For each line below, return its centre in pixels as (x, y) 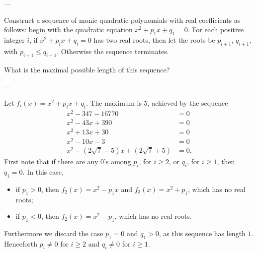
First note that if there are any (51, 161)
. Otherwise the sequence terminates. (113, 51)
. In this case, (43, 171)
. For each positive (216, 30)
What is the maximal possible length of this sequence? (87, 69)
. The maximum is (114, 102)
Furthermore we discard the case (54, 233)
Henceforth (21, 243)
